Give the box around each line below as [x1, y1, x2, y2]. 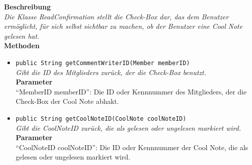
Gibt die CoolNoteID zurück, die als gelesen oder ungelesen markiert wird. [15, 122, 241, 133]
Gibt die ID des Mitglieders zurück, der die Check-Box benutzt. [15, 67, 206, 77]
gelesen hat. [4, 30, 40, 41]
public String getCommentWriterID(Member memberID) [15, 59, 190, 67]
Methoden [4, 40, 40, 51]
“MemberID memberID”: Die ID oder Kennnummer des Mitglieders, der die [15, 86, 247, 96]
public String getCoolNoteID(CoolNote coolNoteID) [15, 115, 187, 122]
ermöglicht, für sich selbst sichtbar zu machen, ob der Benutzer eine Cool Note [4, 21, 243, 31]
